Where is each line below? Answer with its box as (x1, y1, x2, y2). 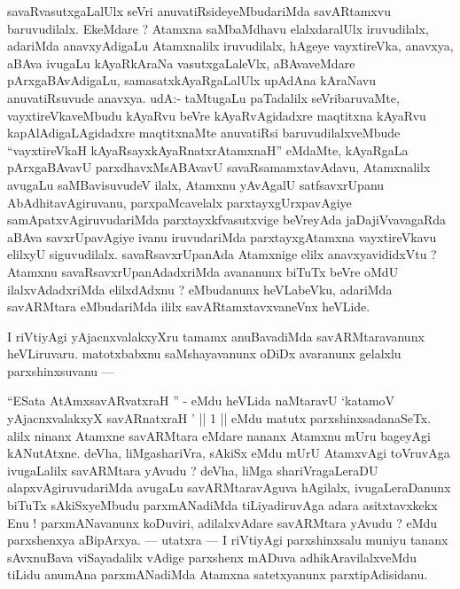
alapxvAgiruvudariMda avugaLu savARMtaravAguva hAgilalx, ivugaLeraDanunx (7, 478, 451, 497)
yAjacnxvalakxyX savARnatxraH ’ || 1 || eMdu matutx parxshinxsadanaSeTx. (7, 409, 432, 428)
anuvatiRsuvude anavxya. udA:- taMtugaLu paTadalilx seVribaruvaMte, (7, 88, 400, 106)
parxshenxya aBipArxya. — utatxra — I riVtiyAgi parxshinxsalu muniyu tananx (7, 530, 448, 549)
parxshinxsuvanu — (7, 361, 114, 380)
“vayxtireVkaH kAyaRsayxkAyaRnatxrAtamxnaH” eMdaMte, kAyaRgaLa (7, 140, 409, 159)
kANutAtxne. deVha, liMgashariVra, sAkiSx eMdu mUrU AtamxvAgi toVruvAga (7, 444, 450, 462)
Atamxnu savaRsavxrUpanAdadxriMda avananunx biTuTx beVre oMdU (7, 262, 399, 280)
